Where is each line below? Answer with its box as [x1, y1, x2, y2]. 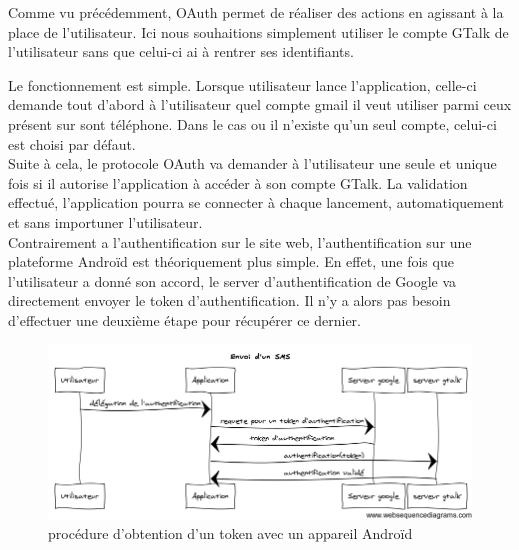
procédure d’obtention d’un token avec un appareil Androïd [48, 522, 413, 543]
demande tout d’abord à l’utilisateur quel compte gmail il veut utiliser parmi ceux [8, 94, 512, 115]
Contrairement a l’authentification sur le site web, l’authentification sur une [8, 231, 472, 252]
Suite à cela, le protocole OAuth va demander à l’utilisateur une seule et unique [8, 153, 497, 174]
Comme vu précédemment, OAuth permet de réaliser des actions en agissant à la [8, 2, 504, 22]
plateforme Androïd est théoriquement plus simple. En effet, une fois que [8, 251, 454, 272]
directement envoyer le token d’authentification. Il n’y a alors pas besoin [8, 290, 451, 311]
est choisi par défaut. [8, 133, 136, 154]
